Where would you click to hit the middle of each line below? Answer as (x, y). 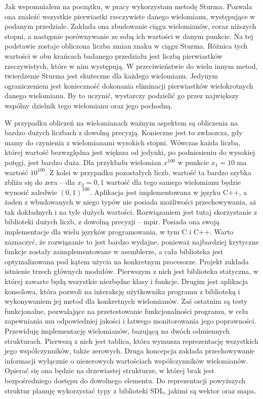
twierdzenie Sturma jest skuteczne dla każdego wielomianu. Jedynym (111, 76)
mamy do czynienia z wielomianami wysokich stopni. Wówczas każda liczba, (123, 142)
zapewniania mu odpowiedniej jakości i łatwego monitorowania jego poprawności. (130, 321)
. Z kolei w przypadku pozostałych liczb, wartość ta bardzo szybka (148, 172)
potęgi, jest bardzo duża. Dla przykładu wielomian (83, 162)
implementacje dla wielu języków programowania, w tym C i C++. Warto (119, 232)
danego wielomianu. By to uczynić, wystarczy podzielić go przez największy (122, 95)
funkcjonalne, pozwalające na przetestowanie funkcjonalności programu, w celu (126, 311)
